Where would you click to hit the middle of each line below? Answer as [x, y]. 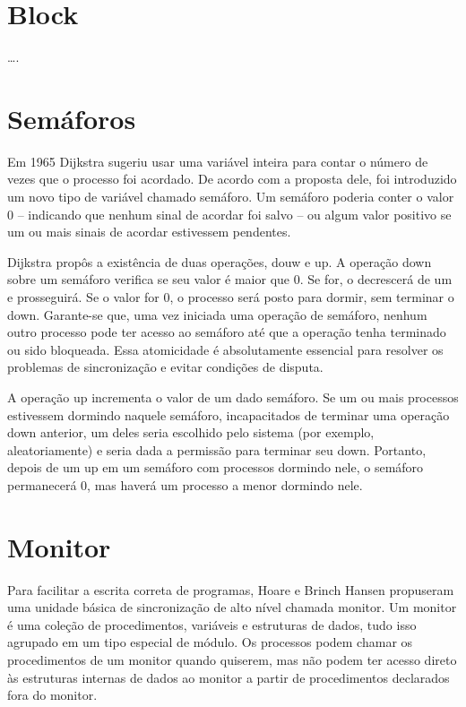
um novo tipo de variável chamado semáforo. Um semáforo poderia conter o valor [231, 197]
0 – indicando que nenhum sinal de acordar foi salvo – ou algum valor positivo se [229, 214]
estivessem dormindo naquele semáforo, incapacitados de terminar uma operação [229, 414]
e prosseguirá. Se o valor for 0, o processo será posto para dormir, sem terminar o [231, 297]
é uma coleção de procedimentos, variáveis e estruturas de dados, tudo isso [212, 624]
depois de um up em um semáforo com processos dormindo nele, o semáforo [216, 467]
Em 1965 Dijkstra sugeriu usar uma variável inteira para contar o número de [218, 161]
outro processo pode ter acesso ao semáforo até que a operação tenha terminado [227, 332]
